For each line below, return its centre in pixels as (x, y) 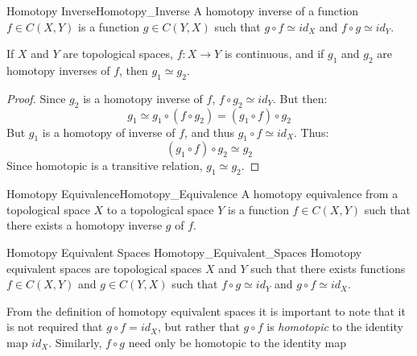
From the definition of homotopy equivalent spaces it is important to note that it (206, 310)
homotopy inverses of (58, 70)
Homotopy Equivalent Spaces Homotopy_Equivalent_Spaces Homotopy (184, 252)
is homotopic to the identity (335, 327)
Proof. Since (36, 98)
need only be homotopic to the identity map (237, 342)
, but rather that (198, 327)
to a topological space (160, 209)
